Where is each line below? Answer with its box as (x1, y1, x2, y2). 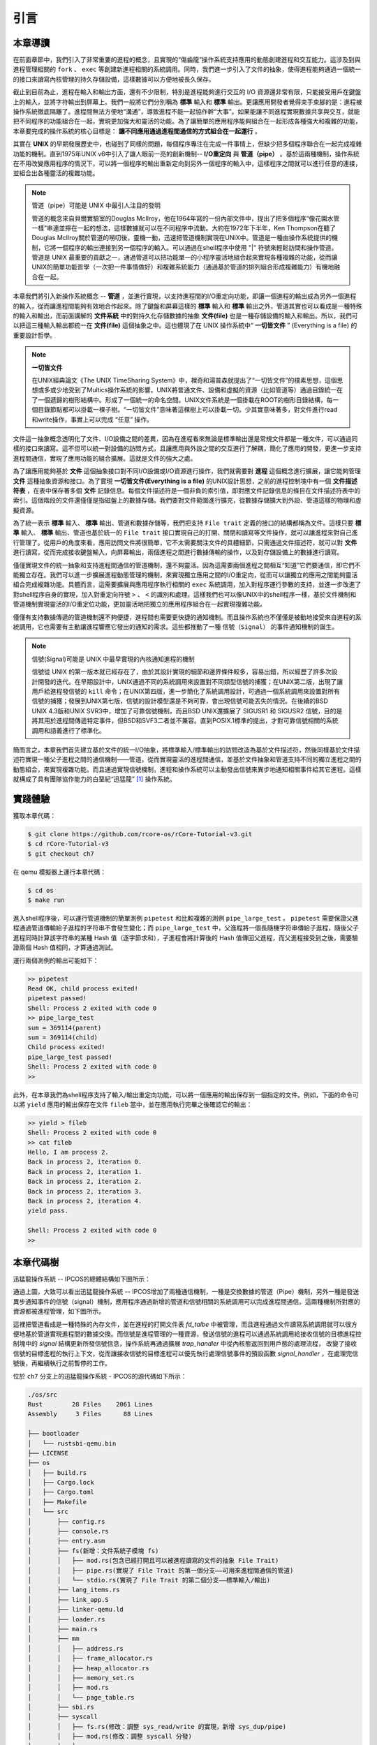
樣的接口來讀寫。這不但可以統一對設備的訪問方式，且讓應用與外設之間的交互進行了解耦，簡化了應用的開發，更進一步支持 (13, 444, 362, 453)
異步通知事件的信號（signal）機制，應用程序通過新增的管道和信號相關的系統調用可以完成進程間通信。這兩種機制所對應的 (13, 1297, 360, 1305)
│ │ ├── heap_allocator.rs (27, 1664, 149, 1672)
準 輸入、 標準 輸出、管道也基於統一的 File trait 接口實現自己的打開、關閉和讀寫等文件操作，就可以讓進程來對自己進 (13, 528, 358, 537)
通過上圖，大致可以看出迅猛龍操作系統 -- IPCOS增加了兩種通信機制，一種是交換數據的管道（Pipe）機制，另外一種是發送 (13, 1288, 360, 1296)
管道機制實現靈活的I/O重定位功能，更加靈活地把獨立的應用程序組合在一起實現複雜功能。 (13, 600, 267, 609)
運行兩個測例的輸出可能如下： (13, 956, 99, 965)
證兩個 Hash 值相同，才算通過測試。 (13, 943, 117, 952)
